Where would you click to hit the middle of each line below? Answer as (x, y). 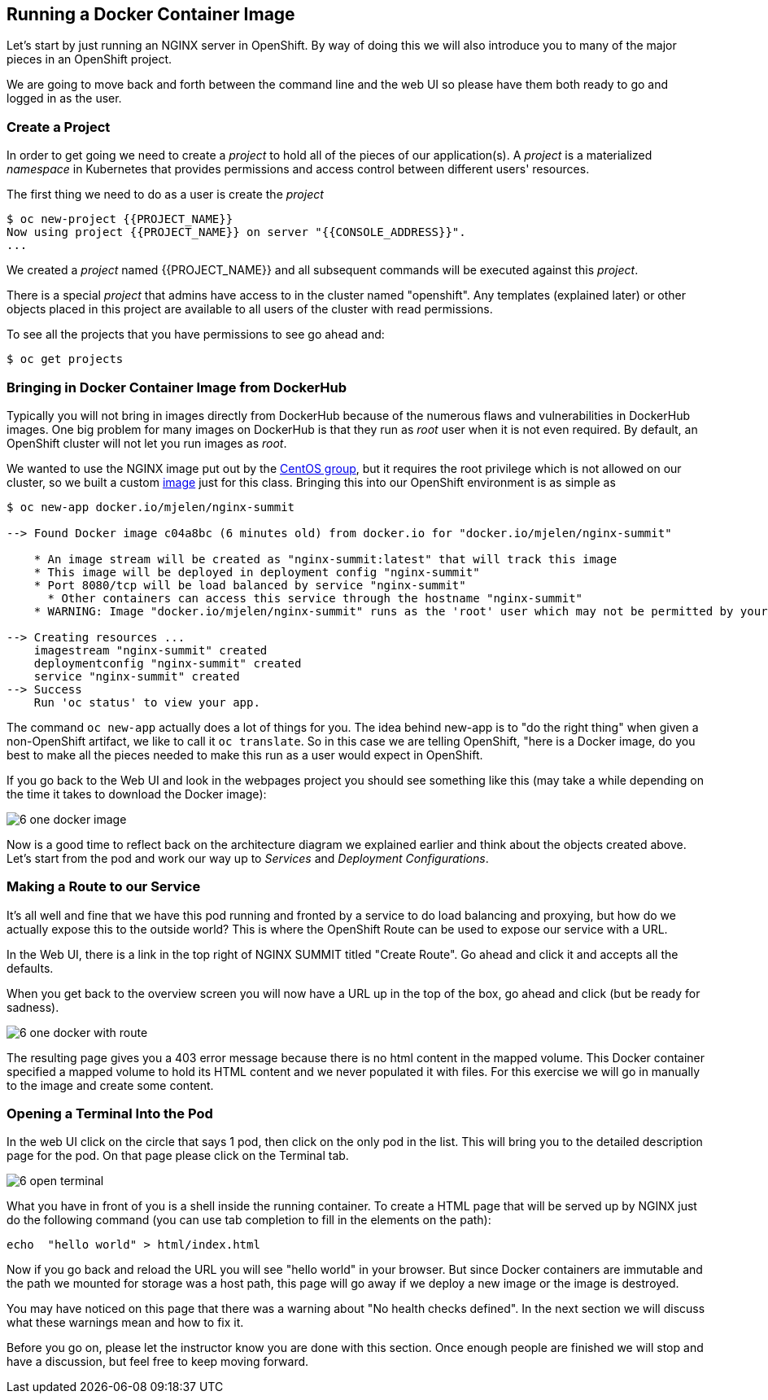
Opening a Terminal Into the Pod (110, 1114)
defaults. (30, 968)
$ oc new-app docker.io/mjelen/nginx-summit (151, 507)
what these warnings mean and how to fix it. (125, 1323)
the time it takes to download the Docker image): (137, 794)
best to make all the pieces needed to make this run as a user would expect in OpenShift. (245, 755)
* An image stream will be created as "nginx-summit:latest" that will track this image (325, 559)
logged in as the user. (64, 98)
